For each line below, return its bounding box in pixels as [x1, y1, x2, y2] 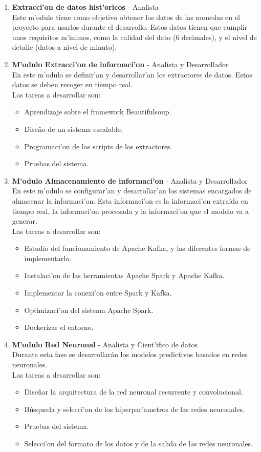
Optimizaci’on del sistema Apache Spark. [24, 304, 154, 315]
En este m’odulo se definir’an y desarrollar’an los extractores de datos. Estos [12, 69, 252, 80]
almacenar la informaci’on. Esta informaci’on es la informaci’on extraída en [12, 195, 248, 206]
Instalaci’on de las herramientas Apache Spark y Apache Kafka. [24, 270, 225, 281]
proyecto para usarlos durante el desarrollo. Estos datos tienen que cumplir [12, 22, 248, 32]
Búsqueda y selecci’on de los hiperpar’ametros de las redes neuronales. [24, 403, 245, 414]
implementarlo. [24, 252, 72, 263]
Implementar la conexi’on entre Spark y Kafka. [24, 287, 172, 298]
